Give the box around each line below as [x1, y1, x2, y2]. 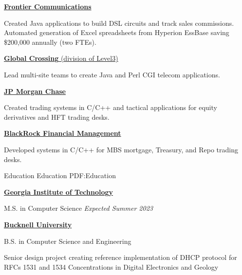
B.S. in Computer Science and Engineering [4, 236, 131, 246]
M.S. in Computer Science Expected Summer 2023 [4, 203, 153, 213]
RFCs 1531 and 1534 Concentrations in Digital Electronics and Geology [4, 261, 219, 272]
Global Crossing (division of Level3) [4, 53, 118, 63]
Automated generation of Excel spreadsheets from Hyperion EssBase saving [4, 27, 229, 37]
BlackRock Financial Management [4, 128, 121, 138]
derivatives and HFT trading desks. [4, 111, 110, 122]
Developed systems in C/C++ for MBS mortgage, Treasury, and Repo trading [4, 144, 238, 154]
